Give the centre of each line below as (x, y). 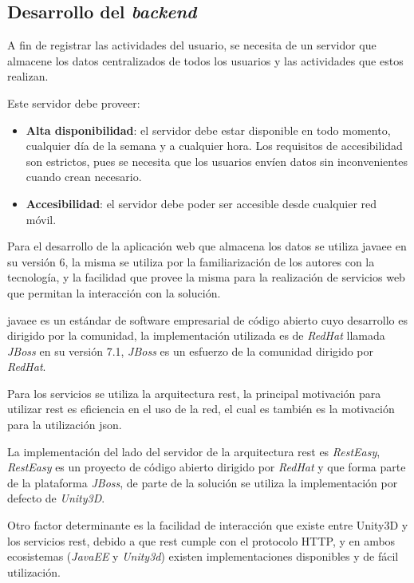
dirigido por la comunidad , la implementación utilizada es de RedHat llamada (196, 335)
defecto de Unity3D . (56, 498)
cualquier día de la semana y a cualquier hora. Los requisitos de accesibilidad (214, 146)
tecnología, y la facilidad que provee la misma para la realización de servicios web (206, 277)
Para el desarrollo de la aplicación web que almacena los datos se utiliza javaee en (207, 246)
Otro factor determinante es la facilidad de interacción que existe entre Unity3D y (208, 525)
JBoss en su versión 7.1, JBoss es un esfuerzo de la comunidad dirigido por (191, 351)
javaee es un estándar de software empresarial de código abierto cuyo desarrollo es (207, 319)
